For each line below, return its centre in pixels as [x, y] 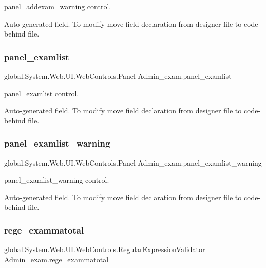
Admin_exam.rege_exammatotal [56, 259]
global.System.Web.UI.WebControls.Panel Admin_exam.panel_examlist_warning [133, 162]
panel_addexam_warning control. [58, 6]
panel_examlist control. [42, 93]
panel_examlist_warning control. [57, 180]
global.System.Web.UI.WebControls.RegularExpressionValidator [105, 249]
